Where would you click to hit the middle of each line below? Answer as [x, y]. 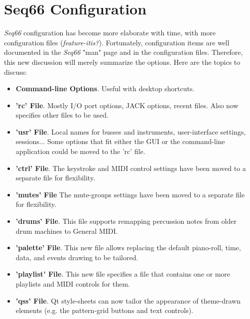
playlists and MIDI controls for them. [73, 284]
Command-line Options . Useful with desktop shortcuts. [105, 88]
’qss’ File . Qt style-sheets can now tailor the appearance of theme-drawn [128, 300]
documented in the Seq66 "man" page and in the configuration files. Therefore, [124, 52]
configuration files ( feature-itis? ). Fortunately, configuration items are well [117, 42]
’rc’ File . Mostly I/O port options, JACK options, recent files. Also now [127, 105]
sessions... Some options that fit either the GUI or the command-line [120, 141]
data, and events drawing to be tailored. [77, 257]
